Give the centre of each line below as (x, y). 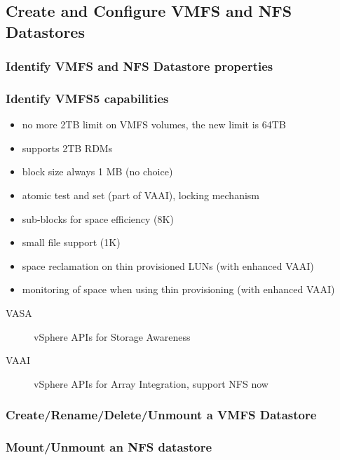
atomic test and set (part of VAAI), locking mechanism (141, 195)
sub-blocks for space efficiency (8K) (98, 218)
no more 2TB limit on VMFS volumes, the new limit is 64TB (154, 124)
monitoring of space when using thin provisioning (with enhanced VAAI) (178, 289)
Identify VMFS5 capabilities (87, 98)
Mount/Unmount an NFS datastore (109, 447)
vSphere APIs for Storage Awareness (112, 336)
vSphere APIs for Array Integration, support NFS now (151, 383)
